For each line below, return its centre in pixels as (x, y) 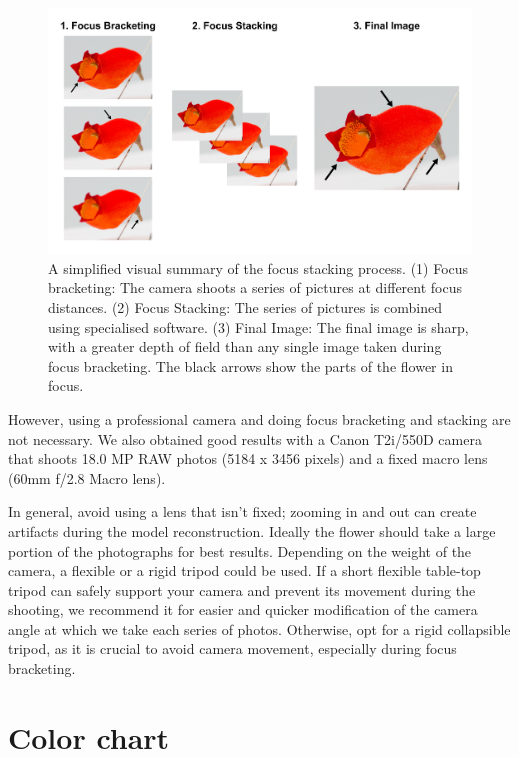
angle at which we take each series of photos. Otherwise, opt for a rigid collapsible (259, 628)
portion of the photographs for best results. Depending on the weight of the (240, 550)
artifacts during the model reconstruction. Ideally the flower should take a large (252, 530)
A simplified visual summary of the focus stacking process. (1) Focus (258, 267)
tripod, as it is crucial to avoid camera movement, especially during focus (232, 648)
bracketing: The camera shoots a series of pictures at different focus (255, 287)
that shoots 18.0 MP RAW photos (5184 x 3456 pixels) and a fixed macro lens (248, 458)
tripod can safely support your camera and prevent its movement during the (242, 589)
